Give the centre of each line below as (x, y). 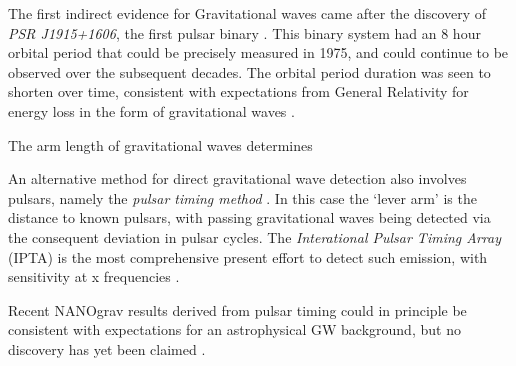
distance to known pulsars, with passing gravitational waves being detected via (249, 217)
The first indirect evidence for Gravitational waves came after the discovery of (247, 13)
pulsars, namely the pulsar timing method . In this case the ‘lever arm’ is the (242, 197)
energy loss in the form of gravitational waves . (151, 110)
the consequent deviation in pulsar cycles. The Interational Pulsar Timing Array (255, 236)
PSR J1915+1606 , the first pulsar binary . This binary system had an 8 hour (244, 32)
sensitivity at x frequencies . (94, 276)
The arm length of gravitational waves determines (160, 144)
